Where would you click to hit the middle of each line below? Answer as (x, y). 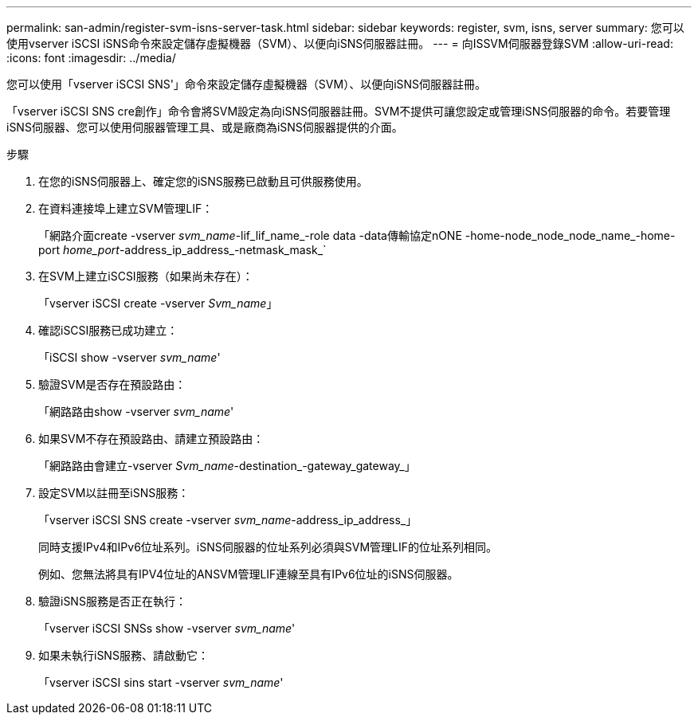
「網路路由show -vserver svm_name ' (136, 411)
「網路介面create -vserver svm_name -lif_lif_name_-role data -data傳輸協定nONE (250, 235)
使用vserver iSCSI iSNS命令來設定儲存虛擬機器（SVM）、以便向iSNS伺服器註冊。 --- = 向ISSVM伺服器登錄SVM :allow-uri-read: (340, 43)
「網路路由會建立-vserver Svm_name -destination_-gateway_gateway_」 (227, 466)
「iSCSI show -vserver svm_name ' (129, 357)
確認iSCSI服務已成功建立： (108, 330)
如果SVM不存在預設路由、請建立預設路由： (151, 439)
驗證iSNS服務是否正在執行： (112, 601)
